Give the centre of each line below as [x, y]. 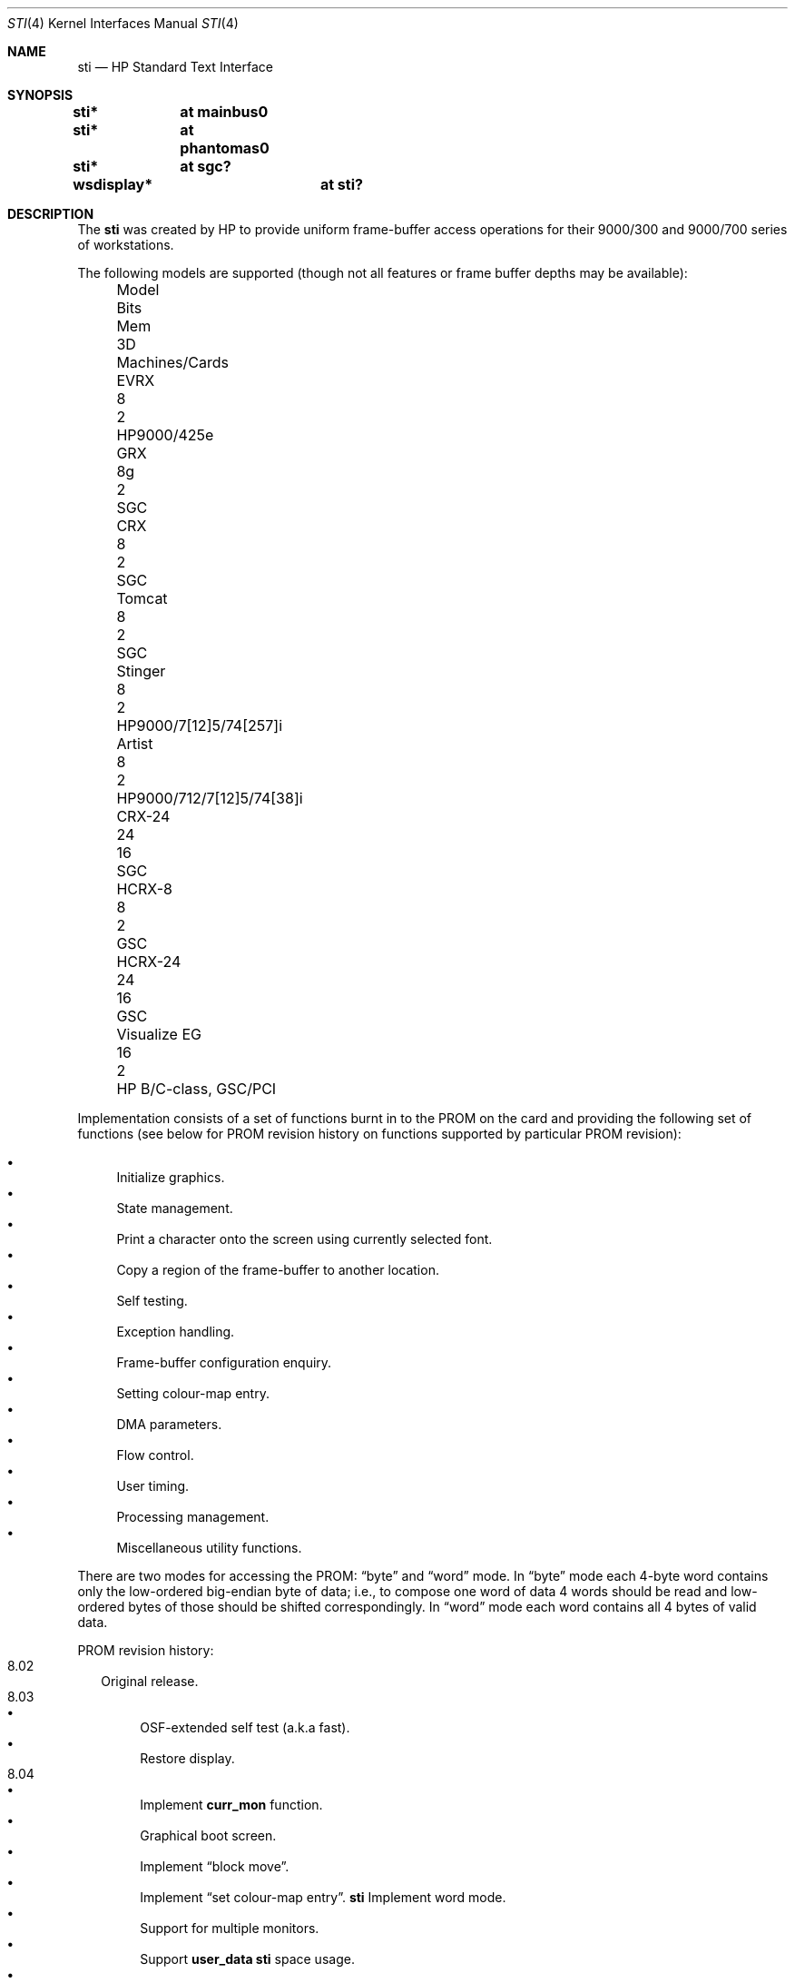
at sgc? [206, 166]
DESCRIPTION [51, 214]
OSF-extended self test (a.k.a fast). [245, 1727]
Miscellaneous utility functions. [209, 1548]
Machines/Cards [172, 362]
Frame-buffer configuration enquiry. [224, 1362]
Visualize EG [159, 1034]
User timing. [153, 1486]
